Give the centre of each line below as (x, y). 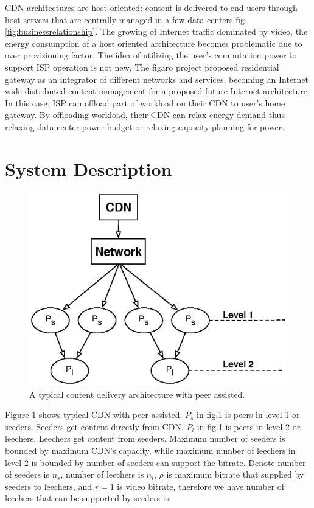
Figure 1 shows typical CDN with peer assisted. (94, 415)
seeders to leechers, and (48, 486)
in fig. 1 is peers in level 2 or (249, 426)
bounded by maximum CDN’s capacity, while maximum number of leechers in (150, 451)
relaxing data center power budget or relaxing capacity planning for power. (145, 126)
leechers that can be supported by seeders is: (88, 498)
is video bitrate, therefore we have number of (201, 486)
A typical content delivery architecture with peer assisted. (137, 394)
